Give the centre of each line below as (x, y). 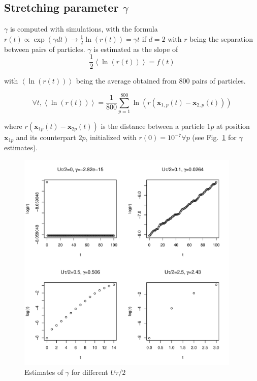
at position (233, 126)
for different (90, 372)
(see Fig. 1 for (214, 137)
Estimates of (44, 372)
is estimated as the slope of (136, 49)
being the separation (221, 38)
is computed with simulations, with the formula (84, 29)
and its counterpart (46, 137)
